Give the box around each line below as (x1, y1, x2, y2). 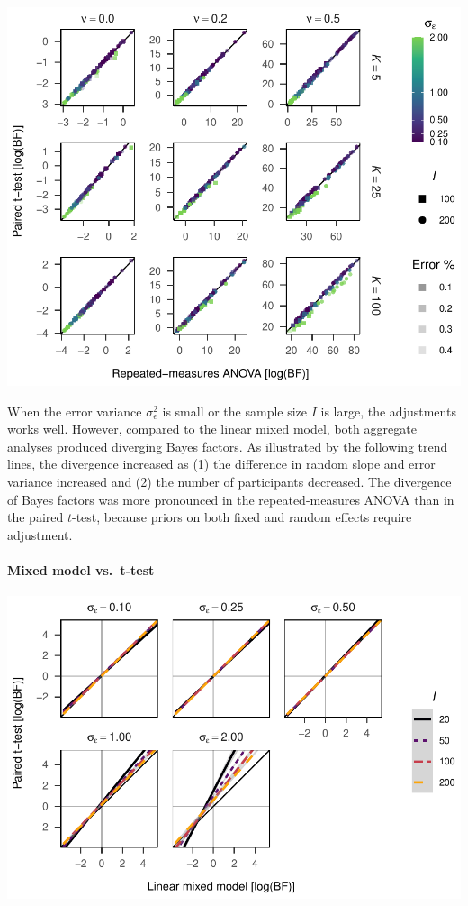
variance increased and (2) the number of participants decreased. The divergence (7, 471, 452, 490)
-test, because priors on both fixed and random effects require (72, 508, 412, 526)
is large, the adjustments (320, 401, 456, 420)
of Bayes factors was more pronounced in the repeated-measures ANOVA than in (7, 490, 454, 508)
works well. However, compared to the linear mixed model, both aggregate (7, 419, 417, 438)
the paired (7, 508, 64, 526)
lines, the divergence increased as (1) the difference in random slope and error (7, 454, 436, 473)
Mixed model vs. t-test (7, 560, 155, 579)
